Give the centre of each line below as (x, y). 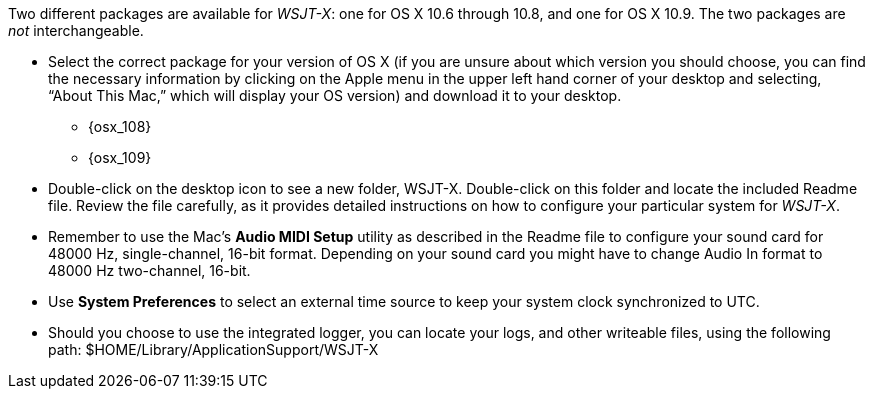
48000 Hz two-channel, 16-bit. (149, 270)
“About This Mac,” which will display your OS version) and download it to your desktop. (335, 95)
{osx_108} (120, 126)
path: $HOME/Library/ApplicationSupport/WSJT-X (213, 349)
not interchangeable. (76, 30)
